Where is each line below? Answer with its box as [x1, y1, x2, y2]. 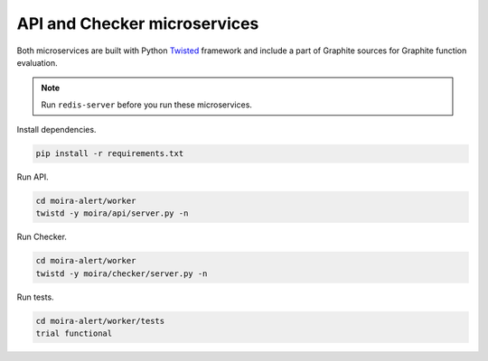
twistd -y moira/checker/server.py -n [35, 268, 208, 279]
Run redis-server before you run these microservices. [41, 99, 253, 110]
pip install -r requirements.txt [35, 149, 184, 159]
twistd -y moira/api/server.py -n [35, 208, 189, 218]
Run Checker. [16, 231, 68, 243]
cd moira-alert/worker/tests [35, 316, 165, 326]
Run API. [16, 171, 49, 182]
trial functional [35, 329, 113, 338]
